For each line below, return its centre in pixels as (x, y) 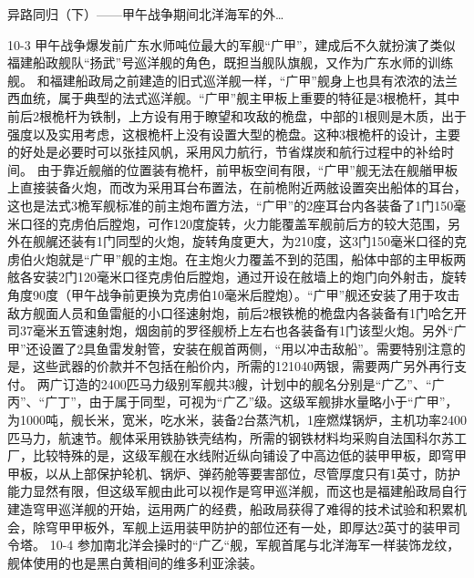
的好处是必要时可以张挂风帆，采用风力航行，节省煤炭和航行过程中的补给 (224, 152)
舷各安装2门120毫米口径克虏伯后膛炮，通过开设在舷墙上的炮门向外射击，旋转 (237, 277)
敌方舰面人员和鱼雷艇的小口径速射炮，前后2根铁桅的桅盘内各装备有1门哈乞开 (237, 312)
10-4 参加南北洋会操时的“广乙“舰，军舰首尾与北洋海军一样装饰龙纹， (255, 545)
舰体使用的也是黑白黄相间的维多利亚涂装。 (135, 562)
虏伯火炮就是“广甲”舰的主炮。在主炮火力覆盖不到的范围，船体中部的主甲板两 (237, 258)
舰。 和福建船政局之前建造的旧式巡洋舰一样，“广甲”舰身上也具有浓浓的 (220, 80)
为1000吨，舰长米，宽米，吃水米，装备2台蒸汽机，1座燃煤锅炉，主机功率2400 (237, 420)
